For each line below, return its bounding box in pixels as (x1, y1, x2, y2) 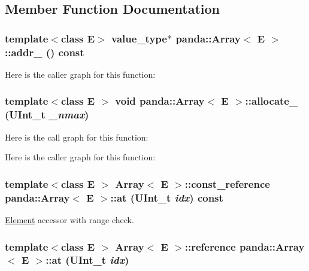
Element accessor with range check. (5, 213, 134, 226)
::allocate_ (245, 93, 298, 108)
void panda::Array (115, 93, 205, 108)
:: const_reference (184, 176, 270, 191)
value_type (111, 31, 167, 45)
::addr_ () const (5, 44, 84, 59)
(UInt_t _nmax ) (5, 107, 89, 122)
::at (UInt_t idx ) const (110, 190, 223, 205)
